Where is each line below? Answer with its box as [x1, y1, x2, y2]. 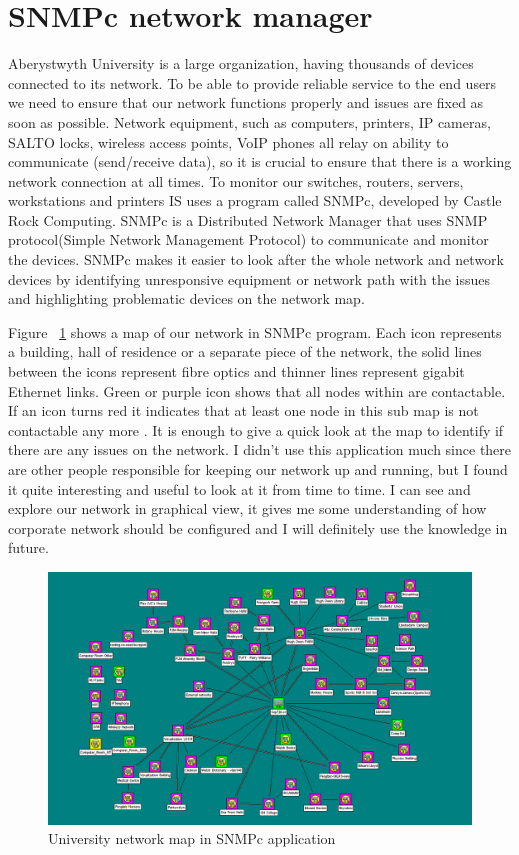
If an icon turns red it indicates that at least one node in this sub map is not [8, 400, 479, 421]
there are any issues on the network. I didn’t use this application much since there [8, 439, 512, 460]
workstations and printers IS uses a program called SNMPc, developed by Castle [8, 190, 502, 211]
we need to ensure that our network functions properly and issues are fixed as [8, 92, 484, 113]
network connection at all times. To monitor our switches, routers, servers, [8, 170, 464, 191]
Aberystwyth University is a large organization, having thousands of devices [8, 53, 474, 74]
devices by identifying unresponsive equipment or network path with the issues [8, 268, 491, 289]
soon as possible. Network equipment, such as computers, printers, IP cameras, [8, 111, 491, 132]
